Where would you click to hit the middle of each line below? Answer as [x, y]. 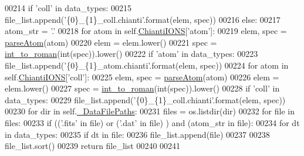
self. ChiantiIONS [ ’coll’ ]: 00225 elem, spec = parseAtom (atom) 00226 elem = [142, 77]
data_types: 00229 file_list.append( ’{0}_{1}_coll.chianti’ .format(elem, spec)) [145, 99]
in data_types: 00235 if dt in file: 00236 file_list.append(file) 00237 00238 [137, 134]
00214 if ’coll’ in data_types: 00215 [68, 8]
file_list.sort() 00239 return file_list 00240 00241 [93, 146]
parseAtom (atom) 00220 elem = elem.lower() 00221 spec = [111, 42]
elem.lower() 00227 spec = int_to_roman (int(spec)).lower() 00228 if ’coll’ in [142, 88]
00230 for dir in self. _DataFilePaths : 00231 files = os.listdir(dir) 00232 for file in [150, 111]
